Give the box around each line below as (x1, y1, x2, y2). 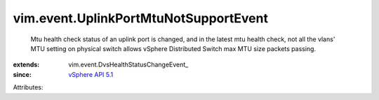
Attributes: (13, 83, 44, 92)
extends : (13, 60, 40, 69)
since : (13, 70, 32, 78)
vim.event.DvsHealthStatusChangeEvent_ (68, 60, 189, 69)
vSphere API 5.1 (68, 70, 114, 78)
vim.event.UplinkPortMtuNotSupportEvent (13, 10, 268, 26)
